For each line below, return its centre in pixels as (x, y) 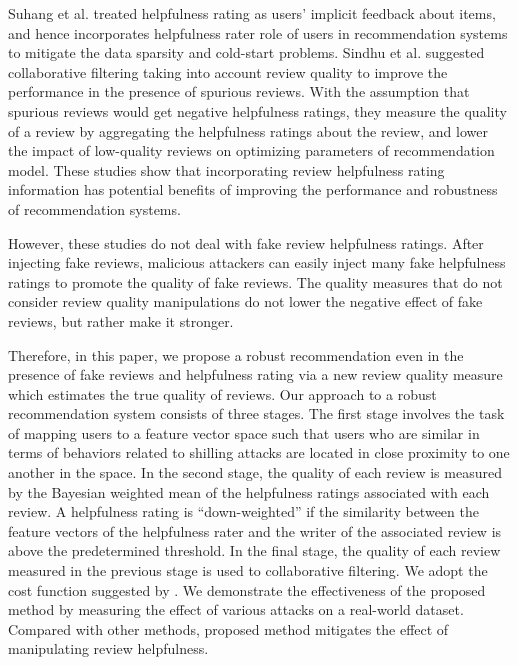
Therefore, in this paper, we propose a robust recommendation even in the (236, 354)
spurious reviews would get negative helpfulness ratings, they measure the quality (257, 110)
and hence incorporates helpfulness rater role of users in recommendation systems (258, 32)
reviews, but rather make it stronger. (121, 320)
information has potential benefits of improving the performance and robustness (253, 189)
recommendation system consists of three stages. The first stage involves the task (256, 413)
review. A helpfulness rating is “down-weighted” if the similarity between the (243, 511)
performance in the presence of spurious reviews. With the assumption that (239, 91)
